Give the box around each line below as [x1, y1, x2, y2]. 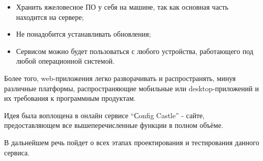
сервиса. [4, 147, 30, 157]
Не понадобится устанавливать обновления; [16, 29, 151, 39]
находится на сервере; [16, 11, 84, 22]
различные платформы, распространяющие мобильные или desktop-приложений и [4, 83, 259, 93]
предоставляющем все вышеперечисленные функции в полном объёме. [4, 120, 223, 130]
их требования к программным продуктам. [4, 93, 136, 103]
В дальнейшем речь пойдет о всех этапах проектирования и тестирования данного [4, 137, 259, 147]
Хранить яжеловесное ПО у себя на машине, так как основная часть [16, 2, 228, 12]
